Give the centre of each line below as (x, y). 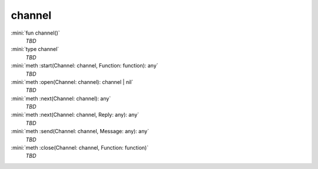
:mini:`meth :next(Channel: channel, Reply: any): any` (75, 115)
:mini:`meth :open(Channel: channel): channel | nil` (72, 82)
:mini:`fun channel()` (35, 33)
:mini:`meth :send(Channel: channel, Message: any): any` (80, 131)
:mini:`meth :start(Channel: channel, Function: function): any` (85, 66)
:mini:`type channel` (35, 49)
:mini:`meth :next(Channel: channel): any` (61, 98)
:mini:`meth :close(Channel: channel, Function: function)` (80, 148)
